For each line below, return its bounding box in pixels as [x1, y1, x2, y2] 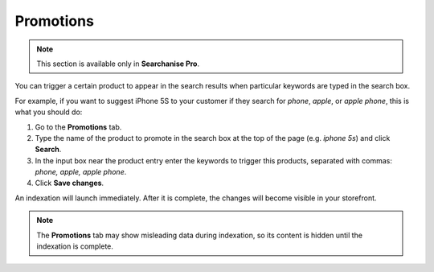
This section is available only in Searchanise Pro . [36, 59, 200, 68]
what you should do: [14, 107, 83, 117]
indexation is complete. [36, 241, 114, 251]
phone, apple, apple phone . [35, 167, 127, 177]
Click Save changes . [35, 178, 104, 188]
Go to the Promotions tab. [35, 122, 122, 132]
